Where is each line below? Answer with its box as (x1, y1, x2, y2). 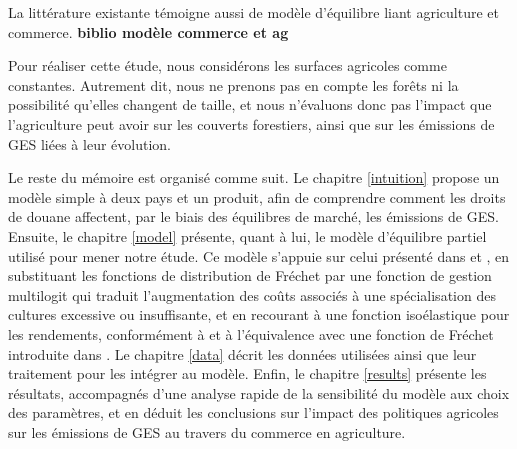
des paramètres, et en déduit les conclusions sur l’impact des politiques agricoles (8, 402, 499, 423)
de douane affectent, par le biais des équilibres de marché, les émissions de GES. (8, 206, 499, 227)
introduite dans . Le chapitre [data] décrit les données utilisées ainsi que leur (8, 343, 477, 364)
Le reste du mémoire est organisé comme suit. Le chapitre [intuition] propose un (8, 167, 500, 188)
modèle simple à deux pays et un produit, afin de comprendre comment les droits (8, 186, 506, 207)
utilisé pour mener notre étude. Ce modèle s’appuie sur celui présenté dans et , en (8, 245, 510, 266)
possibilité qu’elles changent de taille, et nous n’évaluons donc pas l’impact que (8, 94, 492, 115)
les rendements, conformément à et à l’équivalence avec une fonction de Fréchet (8, 323, 494, 344)
